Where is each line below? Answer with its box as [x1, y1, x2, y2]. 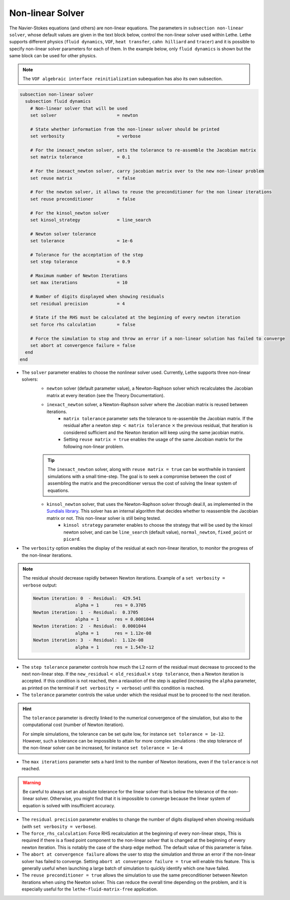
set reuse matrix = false [30, 175, 136, 181]
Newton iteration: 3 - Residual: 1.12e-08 [33, 637, 144, 643]
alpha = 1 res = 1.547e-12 [75, 644, 154, 650]
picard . [63, 536, 81, 542]
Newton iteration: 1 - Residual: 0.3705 [33, 609, 139, 615]
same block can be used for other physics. [9, 53, 97, 59]
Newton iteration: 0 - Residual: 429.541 [33, 596, 142, 601]
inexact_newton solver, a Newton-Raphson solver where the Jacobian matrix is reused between [46, 402, 248, 408]
